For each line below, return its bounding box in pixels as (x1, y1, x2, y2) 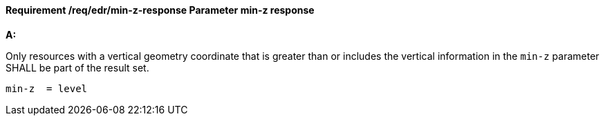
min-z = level (6, 82, 88, 94)
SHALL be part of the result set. (6, 61, 149, 74)
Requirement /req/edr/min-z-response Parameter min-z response (6, 4, 315, 16)
